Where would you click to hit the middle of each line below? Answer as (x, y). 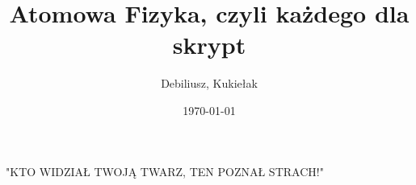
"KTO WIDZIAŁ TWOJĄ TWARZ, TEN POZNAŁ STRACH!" (165, 171)
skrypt (209, 45)
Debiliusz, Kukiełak (209, 83)
